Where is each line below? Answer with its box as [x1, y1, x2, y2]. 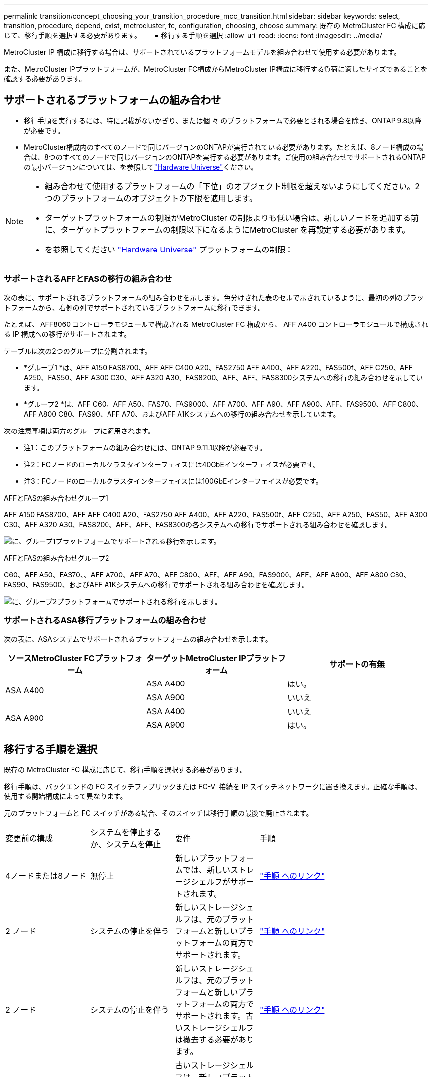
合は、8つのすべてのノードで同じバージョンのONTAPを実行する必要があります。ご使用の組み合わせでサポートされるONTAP [24, 152, 426, 161]
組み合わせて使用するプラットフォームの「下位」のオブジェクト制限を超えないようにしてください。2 [45, 181, 420, 191]
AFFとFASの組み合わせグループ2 [4, 553, 109, 562]
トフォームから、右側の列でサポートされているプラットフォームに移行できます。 [4, 303, 265, 312]
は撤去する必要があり [175, 1035, 254, 1045]
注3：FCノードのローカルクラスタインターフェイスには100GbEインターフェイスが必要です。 [24, 476, 323, 485]
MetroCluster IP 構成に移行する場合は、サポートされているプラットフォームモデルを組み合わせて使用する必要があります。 [4, 48, 401, 56]
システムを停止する [90, 827, 161, 838]
